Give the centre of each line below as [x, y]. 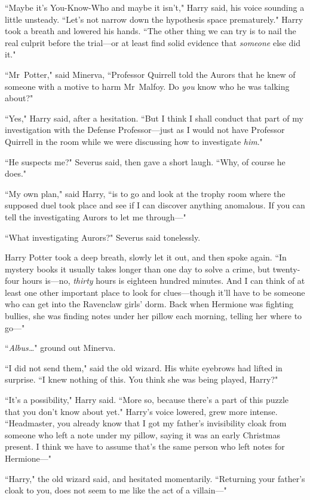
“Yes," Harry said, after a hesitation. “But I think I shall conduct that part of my [154, 118]
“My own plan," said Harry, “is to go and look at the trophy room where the [145, 193]
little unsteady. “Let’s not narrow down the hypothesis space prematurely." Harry [154, 19]
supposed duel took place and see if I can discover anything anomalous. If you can [155, 205]
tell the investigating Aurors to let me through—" [96, 216]
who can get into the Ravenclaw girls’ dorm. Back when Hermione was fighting [149, 304]
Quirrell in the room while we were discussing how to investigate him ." [134, 141]
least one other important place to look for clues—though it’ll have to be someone [155, 292]
